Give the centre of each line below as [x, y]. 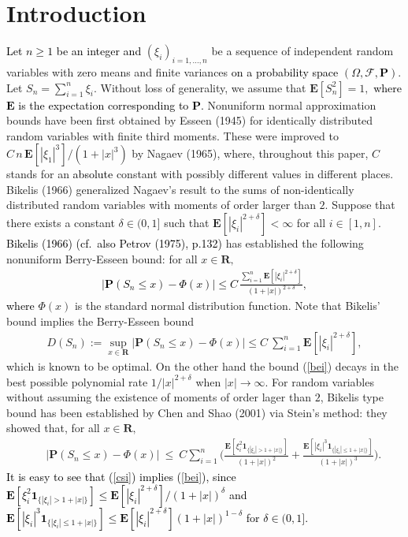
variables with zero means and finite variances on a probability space [172, 71]
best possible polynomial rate [77, 381]
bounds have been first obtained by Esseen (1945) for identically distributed [190, 120]
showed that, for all [53, 428]
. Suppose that [360, 205]
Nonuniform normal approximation [292, 104]
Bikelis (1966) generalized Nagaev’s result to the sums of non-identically [180, 189]
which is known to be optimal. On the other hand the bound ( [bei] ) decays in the [203, 365]
